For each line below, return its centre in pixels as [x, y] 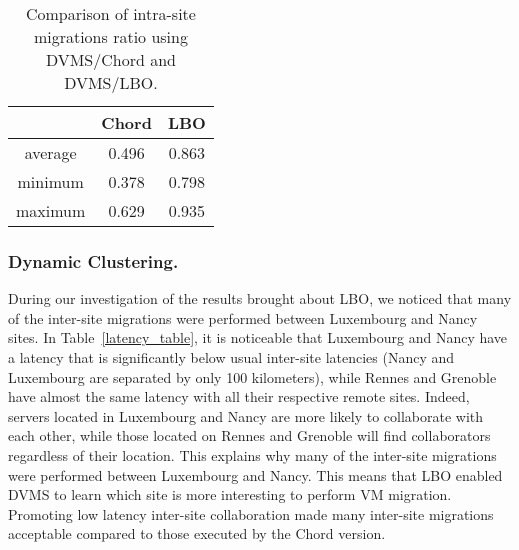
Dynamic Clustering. [93, 260]
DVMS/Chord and [110, 59]
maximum [51, 210]
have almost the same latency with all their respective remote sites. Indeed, [239, 396]
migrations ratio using [110, 36]
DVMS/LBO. [111, 82]
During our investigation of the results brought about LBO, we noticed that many [260, 298]
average [50, 152]
